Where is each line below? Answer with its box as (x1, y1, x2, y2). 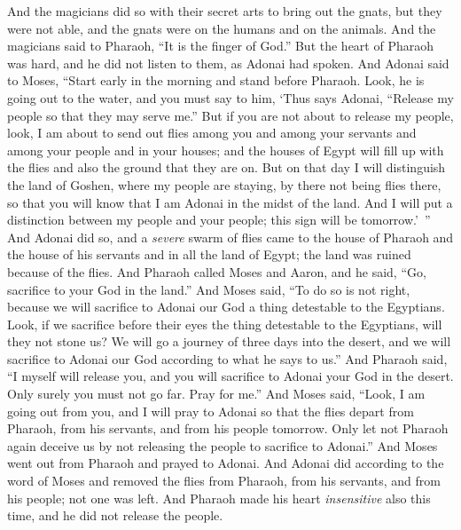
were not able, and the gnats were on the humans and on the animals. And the (7, 19, 436, 37)
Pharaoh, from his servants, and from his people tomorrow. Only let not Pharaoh (7, 419, 449, 438)
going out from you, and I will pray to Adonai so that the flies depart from (7, 401, 414, 420)
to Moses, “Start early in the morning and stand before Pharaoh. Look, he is (7, 71, 425, 90)
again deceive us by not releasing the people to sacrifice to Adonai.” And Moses (7, 436, 438, 455)
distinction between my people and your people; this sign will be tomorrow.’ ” (7, 210, 431, 229)
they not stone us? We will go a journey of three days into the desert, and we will (7, 332, 451, 351)
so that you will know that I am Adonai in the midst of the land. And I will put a (7, 193, 453, 211)
